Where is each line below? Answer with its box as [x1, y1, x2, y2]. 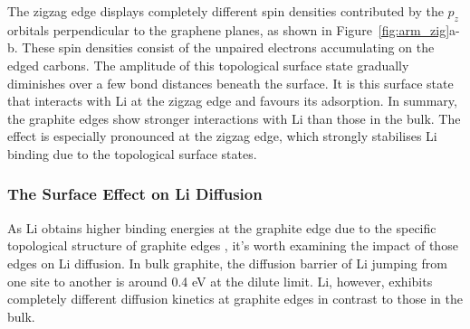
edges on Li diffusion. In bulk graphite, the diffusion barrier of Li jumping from [7, 253, 447, 272]
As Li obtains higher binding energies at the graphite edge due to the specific [7, 218, 436, 237]
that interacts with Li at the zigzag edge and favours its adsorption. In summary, [7, 91, 457, 110]
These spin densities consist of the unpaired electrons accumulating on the [22, 38, 435, 57]
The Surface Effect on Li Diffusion [7, 183, 263, 205]
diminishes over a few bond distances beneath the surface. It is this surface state [7, 73, 454, 92]
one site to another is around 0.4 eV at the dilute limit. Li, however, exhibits [7, 271, 433, 290]
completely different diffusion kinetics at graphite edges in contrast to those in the [7, 289, 463, 308]
